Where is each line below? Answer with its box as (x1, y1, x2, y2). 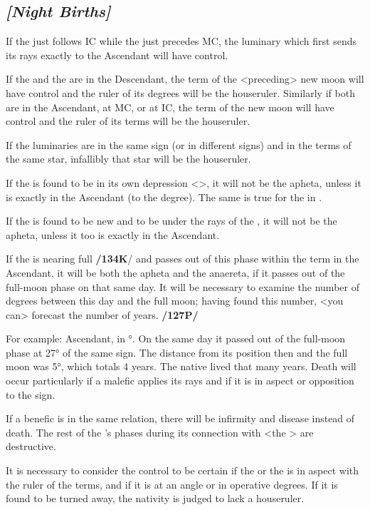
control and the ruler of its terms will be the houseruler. (6, 113, 250, 128)
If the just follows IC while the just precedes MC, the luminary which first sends (6, 34, 356, 49)
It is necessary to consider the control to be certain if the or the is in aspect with (6, 463, 359, 478)
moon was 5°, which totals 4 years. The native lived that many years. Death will (6, 359, 356, 374)
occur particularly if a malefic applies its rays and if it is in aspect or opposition (6, 373, 354, 388)
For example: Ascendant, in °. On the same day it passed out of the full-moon (6, 331, 346, 346)
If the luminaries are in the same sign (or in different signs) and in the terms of (6, 137, 351, 152)
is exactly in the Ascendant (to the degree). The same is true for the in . (6, 189, 322, 204)
